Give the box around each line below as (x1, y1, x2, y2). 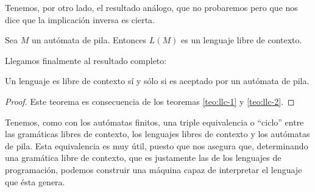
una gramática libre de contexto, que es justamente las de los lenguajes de (5, 151, 281, 164)
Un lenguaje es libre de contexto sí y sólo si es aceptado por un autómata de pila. (5, 74, 310, 87)
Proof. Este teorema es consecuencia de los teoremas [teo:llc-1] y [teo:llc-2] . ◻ (5, 94, 295, 107)
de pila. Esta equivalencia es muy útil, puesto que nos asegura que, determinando (5, 139, 308, 152)
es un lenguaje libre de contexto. (180, 34, 302, 46)
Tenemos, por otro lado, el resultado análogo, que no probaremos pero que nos (5, 1, 298, 13)
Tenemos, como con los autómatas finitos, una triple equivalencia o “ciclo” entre (5, 115, 304, 128)
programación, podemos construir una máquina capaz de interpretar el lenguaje (5, 163, 302, 176)
